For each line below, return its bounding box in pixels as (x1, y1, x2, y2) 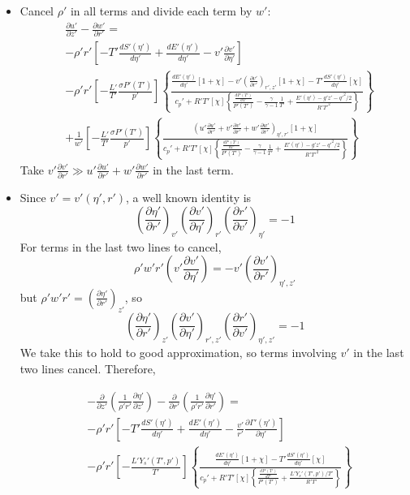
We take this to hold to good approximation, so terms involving (19, 344, 337, 361)
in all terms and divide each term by (70, 2, 252, 19)
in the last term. (153, 161, 234, 178)
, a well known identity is (126, 189, 252, 206)
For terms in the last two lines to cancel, (19, 238, 222, 255)
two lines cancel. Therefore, (19, 360, 156, 377)
